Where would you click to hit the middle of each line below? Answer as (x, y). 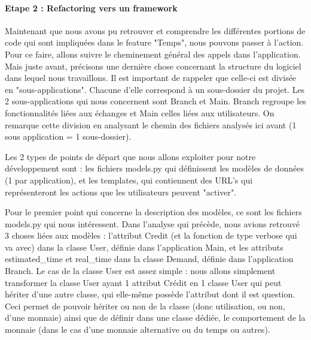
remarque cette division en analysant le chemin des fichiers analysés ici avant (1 (151, 124)
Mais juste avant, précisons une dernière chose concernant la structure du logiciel (153, 66)
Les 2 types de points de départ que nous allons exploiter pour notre (130, 156)
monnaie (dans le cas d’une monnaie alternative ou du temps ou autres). (138, 330)
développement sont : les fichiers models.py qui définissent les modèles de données (155, 168)
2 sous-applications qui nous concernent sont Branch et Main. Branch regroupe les (155, 101)
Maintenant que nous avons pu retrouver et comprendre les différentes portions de (155, 30)
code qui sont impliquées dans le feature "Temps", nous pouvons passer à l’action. (154, 42)
